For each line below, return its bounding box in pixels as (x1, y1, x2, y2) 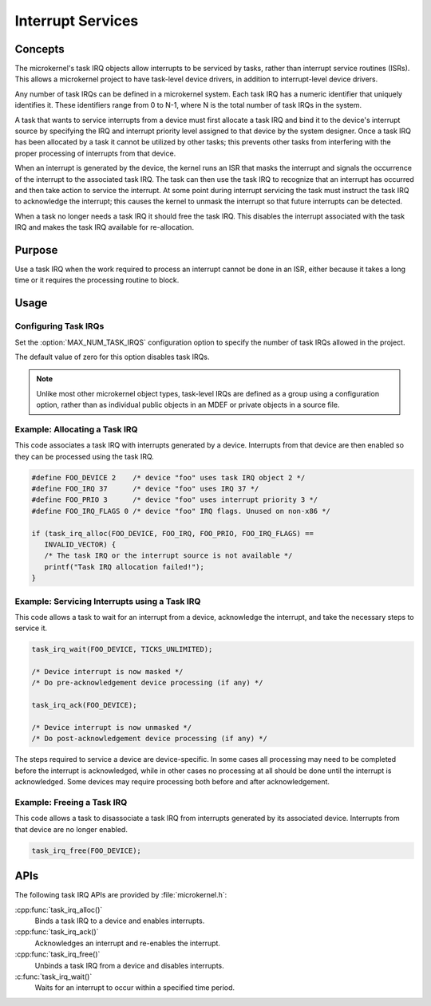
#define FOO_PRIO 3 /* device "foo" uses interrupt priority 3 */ (31, 495, 318, 504)
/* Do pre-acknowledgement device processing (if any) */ (31, 678, 263, 688)
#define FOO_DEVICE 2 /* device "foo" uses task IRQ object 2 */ (31, 473, 306, 482)
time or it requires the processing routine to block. (14, 275, 180, 285)
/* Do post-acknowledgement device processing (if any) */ (31, 734, 267, 744)
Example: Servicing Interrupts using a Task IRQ (14, 595, 201, 606)
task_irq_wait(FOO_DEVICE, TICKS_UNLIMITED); (31, 645, 213, 654)
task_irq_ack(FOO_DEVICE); (31, 700, 137, 710)
